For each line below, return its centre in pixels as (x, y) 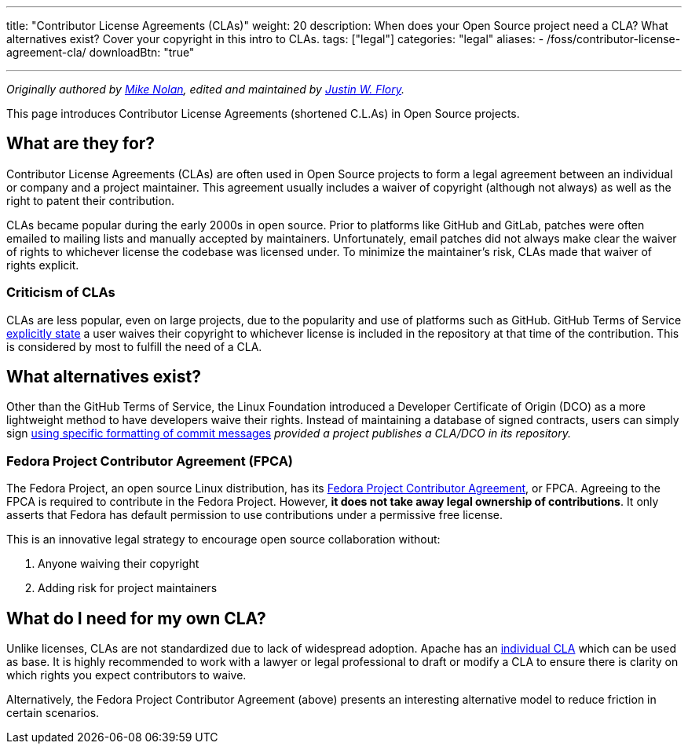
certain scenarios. (53, 713)
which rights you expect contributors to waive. (126, 675)
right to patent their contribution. (91, 200)
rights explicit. (43, 265)
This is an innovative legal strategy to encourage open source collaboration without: (223, 540)
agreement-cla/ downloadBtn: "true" (101, 52)
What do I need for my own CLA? (136, 618)
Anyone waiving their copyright (119, 564)
